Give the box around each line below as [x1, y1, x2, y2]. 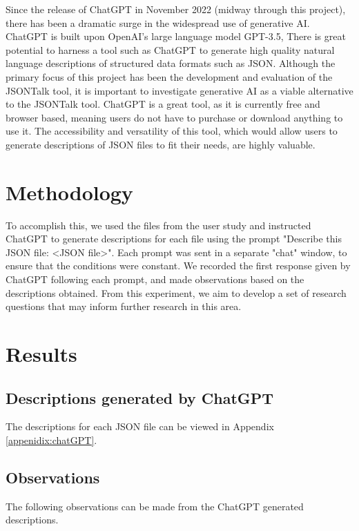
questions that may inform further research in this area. [6, 299, 242, 313]
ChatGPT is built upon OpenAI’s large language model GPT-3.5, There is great [6, 29, 346, 44]
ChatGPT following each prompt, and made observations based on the [6, 272, 304, 287]
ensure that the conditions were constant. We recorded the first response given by [6, 258, 351, 273]
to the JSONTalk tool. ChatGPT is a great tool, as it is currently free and [6, 97, 320, 111]
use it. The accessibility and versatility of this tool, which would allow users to [6, 124, 338, 138]
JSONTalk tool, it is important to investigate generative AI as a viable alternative [6, 83, 353, 97]
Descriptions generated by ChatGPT [6, 387, 274, 408]
